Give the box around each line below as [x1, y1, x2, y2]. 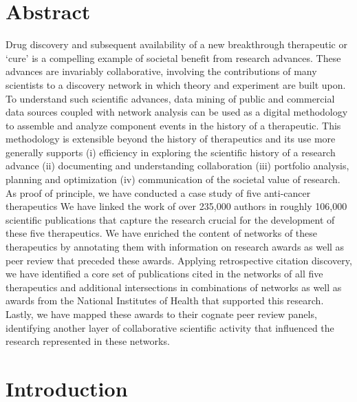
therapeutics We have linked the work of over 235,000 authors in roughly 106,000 [6, 199, 347, 213]
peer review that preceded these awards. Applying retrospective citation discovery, [6, 253, 352, 267]
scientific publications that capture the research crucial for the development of [6, 212, 335, 226]
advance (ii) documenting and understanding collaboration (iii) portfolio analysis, [6, 158, 349, 173]
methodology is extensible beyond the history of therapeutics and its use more [6, 131, 336, 146]
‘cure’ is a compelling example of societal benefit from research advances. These [6, 50, 341, 65]
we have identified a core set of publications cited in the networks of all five [6, 266, 323, 281]
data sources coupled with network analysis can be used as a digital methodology [6, 105, 348, 119]
